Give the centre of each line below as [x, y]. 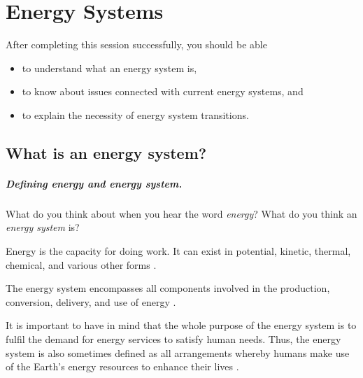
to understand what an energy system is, [109, 68]
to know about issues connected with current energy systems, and [163, 91]
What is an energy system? [106, 152]
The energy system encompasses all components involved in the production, [168, 288]
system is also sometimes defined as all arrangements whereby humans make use [178, 352]
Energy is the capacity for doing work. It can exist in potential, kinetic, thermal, [178, 251]
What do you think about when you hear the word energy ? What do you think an [181, 213]
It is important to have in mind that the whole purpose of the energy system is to [181, 325]
